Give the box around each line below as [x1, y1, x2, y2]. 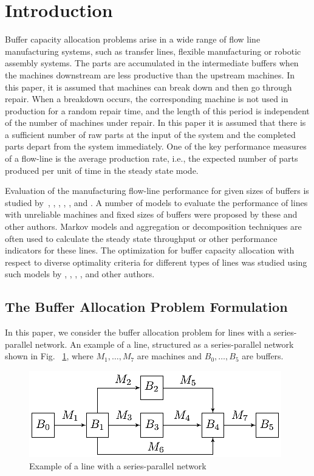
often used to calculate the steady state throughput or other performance [5, 232, 278, 244]
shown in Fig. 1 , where [5, 350, 94, 362]
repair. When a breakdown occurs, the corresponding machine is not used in [5, 92, 288, 105]
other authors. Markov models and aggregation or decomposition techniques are [5, 220, 302, 233]
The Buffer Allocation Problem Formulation [5, 297, 288, 316]
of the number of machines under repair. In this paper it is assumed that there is [5, 116, 306, 129]
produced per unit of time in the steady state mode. [5, 164, 199, 176]
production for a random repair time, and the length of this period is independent [5, 104, 310, 117]
